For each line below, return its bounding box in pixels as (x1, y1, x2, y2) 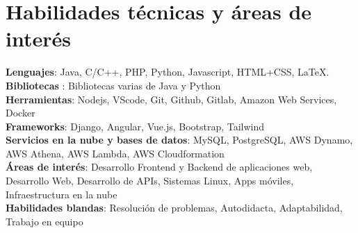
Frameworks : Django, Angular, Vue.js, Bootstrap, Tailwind (6, 119, 265, 133)
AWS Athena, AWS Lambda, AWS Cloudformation (6, 146, 225, 160)
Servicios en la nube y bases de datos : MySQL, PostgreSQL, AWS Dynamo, (6, 132, 353, 147)
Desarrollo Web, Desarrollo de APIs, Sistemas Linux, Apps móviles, (6, 173, 294, 188)
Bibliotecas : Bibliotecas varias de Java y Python (6, 78, 221, 92)
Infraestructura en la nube (6, 187, 117, 201)
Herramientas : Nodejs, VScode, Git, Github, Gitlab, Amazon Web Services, (6, 92, 337, 106)
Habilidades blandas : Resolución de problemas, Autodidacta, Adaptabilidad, (6, 200, 343, 215)
